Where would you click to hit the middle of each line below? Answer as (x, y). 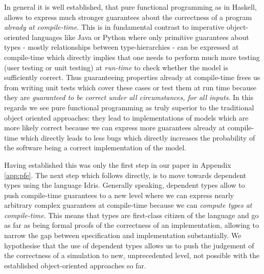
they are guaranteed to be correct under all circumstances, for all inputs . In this (129, 97)
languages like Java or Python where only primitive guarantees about (140, 37)
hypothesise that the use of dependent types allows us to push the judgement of (129, 245)
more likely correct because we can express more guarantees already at (115, 128)
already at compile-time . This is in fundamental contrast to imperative (114, 27)
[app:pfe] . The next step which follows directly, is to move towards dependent (125, 175)
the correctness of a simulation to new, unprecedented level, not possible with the (132, 255)
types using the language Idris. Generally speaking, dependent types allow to (125, 185)
